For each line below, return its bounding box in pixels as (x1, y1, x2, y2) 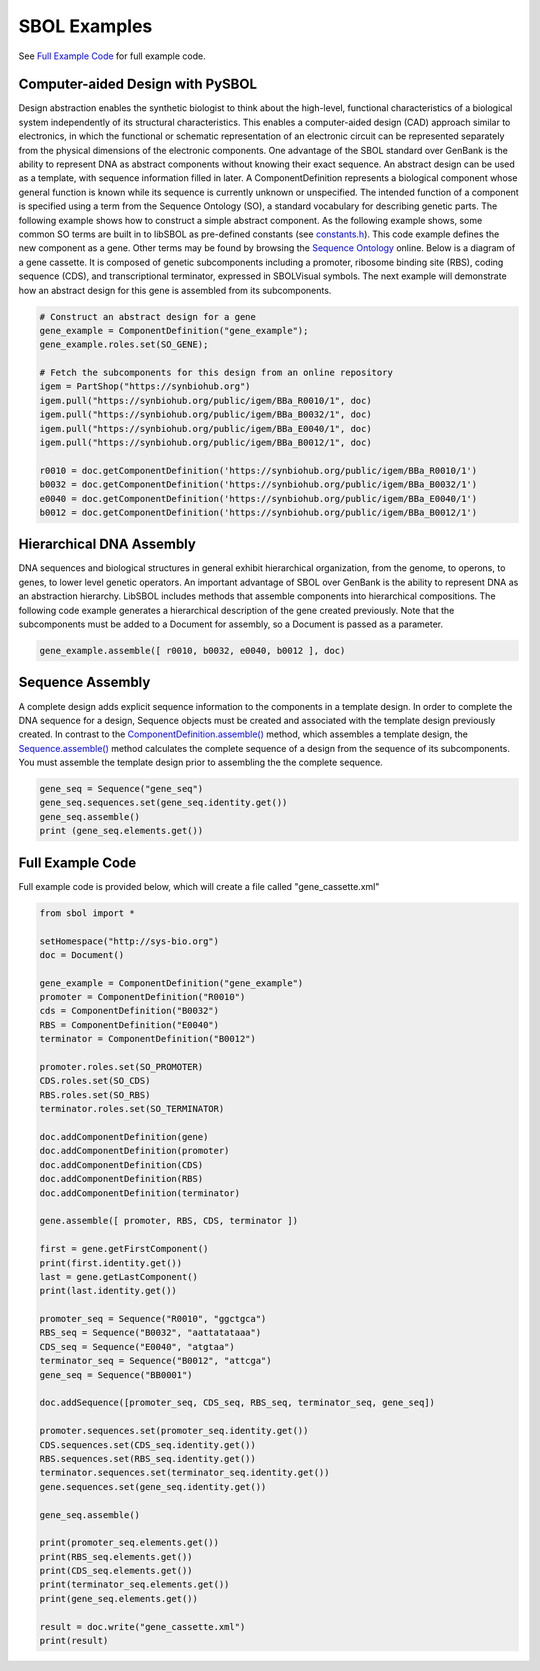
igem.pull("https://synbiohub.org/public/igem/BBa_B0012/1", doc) (39, 437, 372, 449)
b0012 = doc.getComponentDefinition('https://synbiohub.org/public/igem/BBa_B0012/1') (39, 506, 478, 518)
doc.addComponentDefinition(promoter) (39, 1145, 230, 1157)
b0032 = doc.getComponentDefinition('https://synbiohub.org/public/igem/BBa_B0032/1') (39, 479, 478, 490)
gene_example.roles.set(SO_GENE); (39, 339, 209, 350)
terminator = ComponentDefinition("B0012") (39, 1033, 257, 1045)
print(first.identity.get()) (39, 1257, 183, 1269)
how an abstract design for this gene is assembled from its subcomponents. (18, 284, 332, 296)
